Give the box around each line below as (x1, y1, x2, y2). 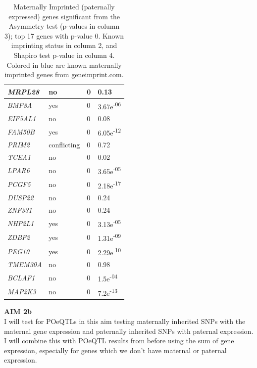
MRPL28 (7, 86, 40, 96)
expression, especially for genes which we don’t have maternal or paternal (4, 345, 227, 355)
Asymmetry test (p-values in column (8, 21, 120, 31)
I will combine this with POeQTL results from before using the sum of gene (4, 335, 234, 346)
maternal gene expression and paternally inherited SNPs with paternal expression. (4, 325, 254, 336)
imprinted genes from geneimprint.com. (4, 69, 124, 80)
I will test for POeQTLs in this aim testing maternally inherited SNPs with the (4, 316, 246, 326)
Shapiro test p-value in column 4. (13, 49, 115, 60)
